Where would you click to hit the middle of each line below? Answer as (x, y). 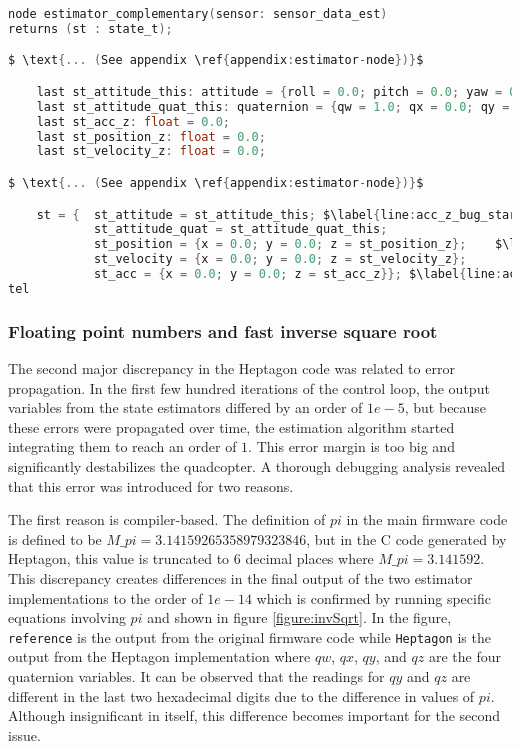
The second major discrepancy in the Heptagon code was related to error (231, 367)
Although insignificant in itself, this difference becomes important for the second (254, 715)
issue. (24, 734)
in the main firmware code (427, 519)
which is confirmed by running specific (373, 597)
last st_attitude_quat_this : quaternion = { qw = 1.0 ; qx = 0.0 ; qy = (273, 106)
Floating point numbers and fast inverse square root (223, 330)
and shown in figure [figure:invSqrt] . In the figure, (299, 617)
